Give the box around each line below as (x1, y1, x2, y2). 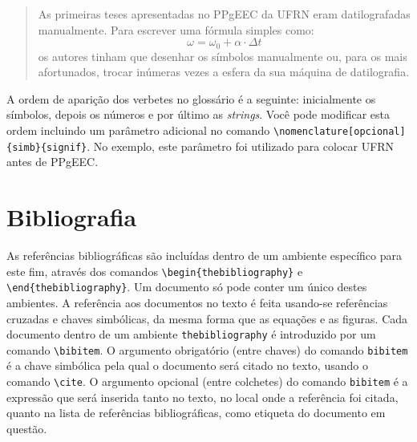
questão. (6, 420, 47, 436)
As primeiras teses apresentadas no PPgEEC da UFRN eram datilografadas (38, 6, 411, 22)
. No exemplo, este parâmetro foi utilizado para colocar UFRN (87, 137, 395, 154)
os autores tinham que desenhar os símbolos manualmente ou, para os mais (38, 47, 407, 64)
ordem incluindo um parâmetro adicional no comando (6, 122, 270, 139)
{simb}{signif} (6, 141, 87, 153)
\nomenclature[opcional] (273, 126, 406, 138)
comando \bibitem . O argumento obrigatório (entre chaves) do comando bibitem (6, 341, 408, 358)
